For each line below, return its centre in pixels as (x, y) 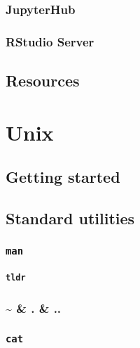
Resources (43, 80)
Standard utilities (70, 218)
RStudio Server (50, 41)
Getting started (63, 177)
